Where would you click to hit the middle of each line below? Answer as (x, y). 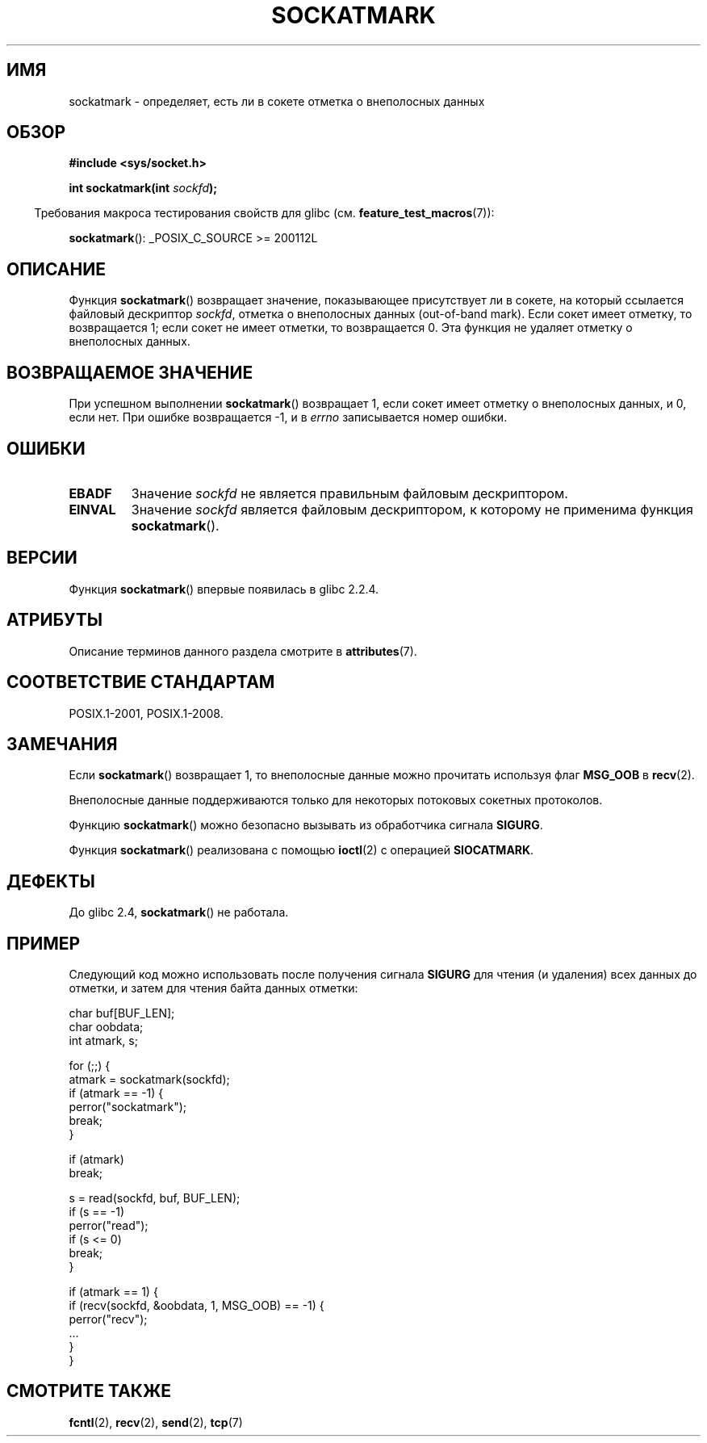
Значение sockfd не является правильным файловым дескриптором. (349, 493)
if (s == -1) (97, 1212)
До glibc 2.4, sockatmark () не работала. (179, 912)
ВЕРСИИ (42, 558)
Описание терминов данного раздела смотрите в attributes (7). (243, 651)
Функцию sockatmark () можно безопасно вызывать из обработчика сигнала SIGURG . (306, 825)
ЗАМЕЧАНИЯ (62, 744)
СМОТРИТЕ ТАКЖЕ (89, 1391)
